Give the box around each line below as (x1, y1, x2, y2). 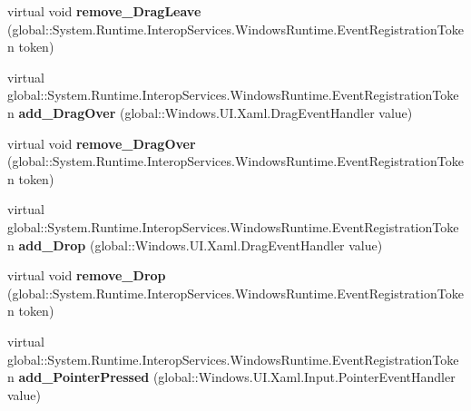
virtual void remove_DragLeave (7, 2, 201, 20)
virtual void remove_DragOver (7, 133, 196, 152)
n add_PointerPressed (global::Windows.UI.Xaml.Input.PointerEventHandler (7, 367, 456, 387)
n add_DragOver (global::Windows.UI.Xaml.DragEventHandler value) (7, 103, 413, 122)
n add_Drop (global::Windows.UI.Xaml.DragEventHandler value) (7, 235, 383, 254)
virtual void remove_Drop (7, 266, 166, 285)
